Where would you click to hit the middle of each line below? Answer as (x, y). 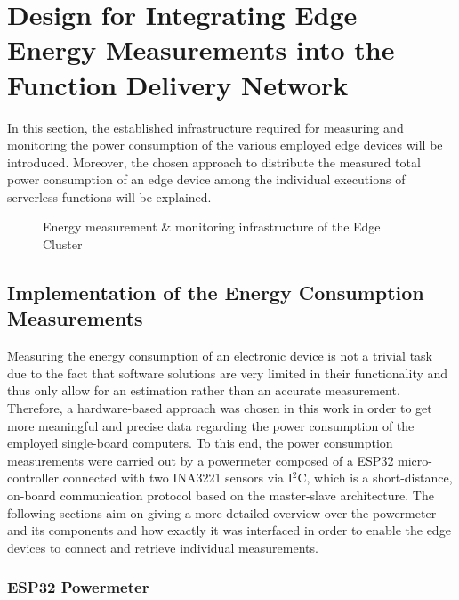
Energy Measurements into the (201, 49)
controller (33, 478)
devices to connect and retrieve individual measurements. (163, 547)
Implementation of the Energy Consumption (216, 292)
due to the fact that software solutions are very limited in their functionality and (228, 373)
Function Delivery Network (178, 84)
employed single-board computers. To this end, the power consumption (200, 443)
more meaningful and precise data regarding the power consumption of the (211, 425)
